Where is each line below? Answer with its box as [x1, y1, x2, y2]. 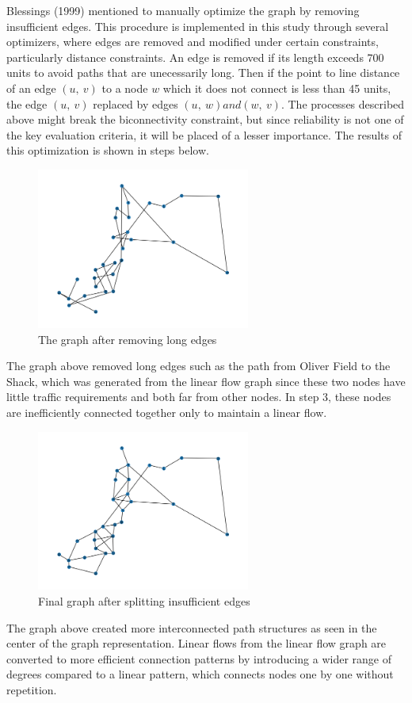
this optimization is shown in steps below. [6, 142, 209, 159]
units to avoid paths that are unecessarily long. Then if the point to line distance [6, 64, 400, 81]
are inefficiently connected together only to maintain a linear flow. [6, 403, 327, 420]
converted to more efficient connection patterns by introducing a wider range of [6, 650, 392, 667]
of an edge [6, 79, 56, 96]
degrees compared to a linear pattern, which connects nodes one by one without [6, 666, 394, 682]
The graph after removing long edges [38, 330, 217, 347]
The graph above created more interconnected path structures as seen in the [6, 619, 377, 636]
